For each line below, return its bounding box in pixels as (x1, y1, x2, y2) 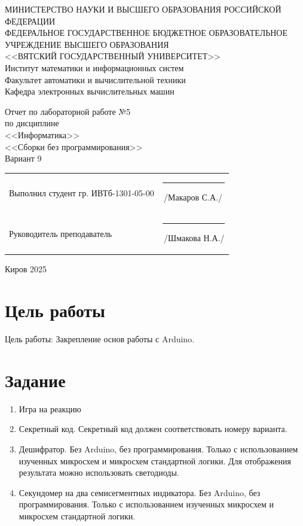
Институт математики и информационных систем (5, 61, 184, 74)
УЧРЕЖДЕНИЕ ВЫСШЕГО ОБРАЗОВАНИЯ (5, 38, 169, 50)
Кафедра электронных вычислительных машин (5, 85, 175, 98)
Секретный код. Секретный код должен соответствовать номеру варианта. (19, 422, 287, 435)
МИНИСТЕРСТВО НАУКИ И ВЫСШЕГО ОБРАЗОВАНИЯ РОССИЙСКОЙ (5, 3, 281, 15)
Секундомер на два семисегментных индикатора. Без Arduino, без (19, 486, 261, 498)
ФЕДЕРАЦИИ (5, 14, 56, 27)
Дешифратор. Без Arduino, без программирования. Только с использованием (19, 443, 298, 455)
